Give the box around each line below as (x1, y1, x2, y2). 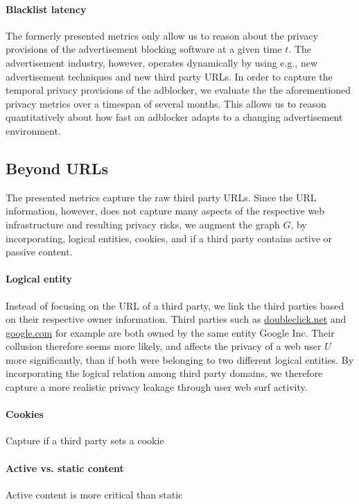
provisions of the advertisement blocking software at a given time (6, 42, 282, 56)
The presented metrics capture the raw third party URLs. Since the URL (6, 190, 317, 204)
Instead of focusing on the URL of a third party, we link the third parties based (6, 298, 344, 312)
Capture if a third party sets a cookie (6, 433, 164, 448)
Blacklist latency (6, 1, 87, 16)
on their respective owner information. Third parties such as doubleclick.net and (6, 312, 347, 326)
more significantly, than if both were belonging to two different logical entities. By (6, 352, 354, 367)
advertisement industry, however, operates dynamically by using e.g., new (6, 55, 318, 69)
